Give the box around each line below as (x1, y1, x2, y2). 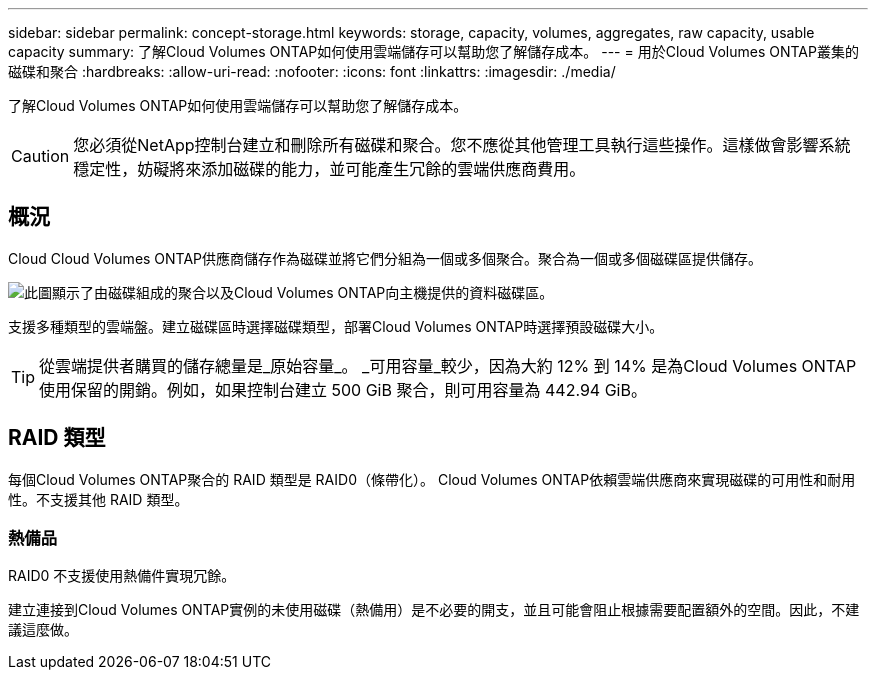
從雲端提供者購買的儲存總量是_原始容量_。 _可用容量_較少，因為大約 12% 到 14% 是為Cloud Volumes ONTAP (39, 355, 857, 376)
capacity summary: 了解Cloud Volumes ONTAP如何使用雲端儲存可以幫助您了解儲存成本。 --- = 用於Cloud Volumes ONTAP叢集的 (8, 43, 859, 60)
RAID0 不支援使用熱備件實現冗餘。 (8, 567, 236, 585)
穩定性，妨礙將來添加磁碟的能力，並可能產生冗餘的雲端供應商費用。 (73, 159, 586, 179)
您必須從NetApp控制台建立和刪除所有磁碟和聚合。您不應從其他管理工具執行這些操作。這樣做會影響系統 (73, 135, 851, 155)
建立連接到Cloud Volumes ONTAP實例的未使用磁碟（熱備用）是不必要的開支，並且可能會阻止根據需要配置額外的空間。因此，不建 (8, 601, 860, 619)
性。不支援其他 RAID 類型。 (8, 490, 189, 508)
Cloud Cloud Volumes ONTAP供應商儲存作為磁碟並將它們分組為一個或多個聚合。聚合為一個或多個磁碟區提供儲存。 (8, 249, 763, 267)
